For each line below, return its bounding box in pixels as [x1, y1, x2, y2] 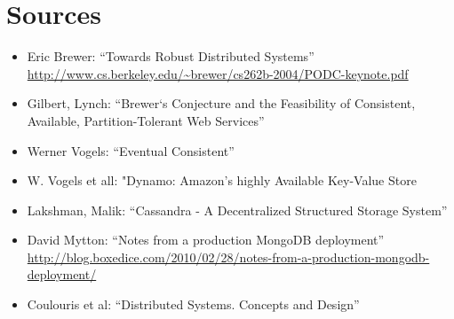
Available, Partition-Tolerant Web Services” [27, 111, 265, 129]
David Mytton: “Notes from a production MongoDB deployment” [27, 230, 385, 249]
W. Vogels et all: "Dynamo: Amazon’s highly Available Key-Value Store [27, 171, 417, 190]
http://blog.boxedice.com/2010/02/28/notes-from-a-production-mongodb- [27, 247, 430, 266]
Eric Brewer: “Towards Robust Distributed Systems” [27, 47, 315, 66]
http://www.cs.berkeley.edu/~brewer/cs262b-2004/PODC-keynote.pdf [27, 64, 409, 82]
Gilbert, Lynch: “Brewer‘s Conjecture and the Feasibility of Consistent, [27, 94, 416, 113]
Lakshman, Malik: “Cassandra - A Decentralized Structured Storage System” [27, 200, 448, 219]
